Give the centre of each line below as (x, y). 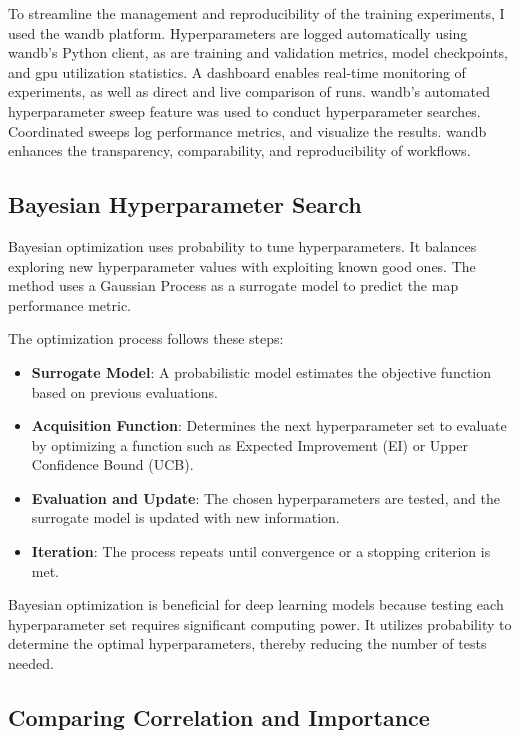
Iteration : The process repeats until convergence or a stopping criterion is (261, 551)
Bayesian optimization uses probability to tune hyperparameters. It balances (242, 245)
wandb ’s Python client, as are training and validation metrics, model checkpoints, (258, 52)
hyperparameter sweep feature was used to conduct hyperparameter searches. (244, 110)
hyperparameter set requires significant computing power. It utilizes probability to (260, 623)
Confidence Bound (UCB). (112, 464)
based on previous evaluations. (124, 391)
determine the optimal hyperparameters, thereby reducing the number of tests (247, 643)
